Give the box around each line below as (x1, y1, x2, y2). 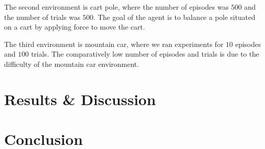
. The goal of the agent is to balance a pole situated (93, 11, 255, 22)
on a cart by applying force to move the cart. (4, 21, 145, 32)
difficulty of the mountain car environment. (4, 58, 139, 69)
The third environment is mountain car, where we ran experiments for (4, 38, 224, 49)
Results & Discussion (4, 88, 156, 109)
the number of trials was (4, 11, 81, 22)
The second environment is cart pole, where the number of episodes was (4, 2, 229, 12)
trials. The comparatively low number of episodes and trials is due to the (31, 48, 259, 59)
